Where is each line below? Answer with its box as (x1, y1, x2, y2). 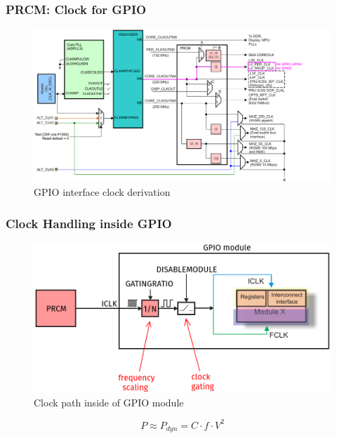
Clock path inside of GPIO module (34, 394, 184, 409)
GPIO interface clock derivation (34, 185, 171, 199)
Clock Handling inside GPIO (6, 214, 172, 232)
